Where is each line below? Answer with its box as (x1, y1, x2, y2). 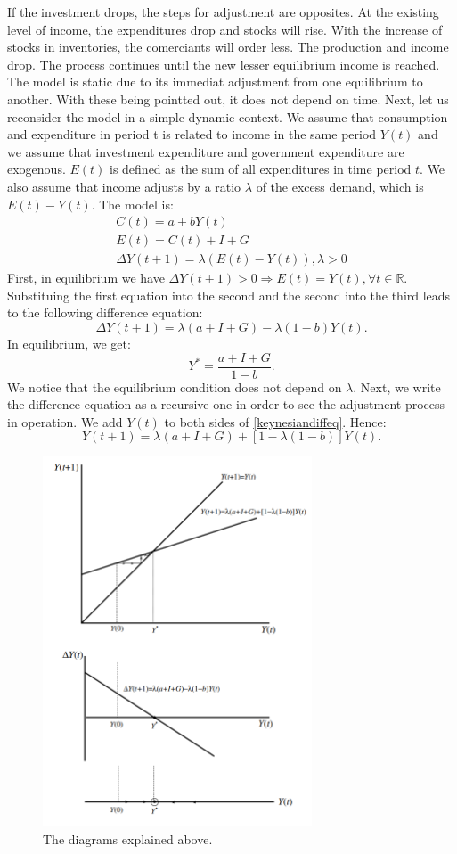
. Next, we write (353, 377, 441, 396)
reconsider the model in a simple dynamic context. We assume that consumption (7, 107, 448, 126)
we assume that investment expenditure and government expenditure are (7, 142, 404, 160)
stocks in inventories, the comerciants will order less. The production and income (7, 37, 449, 56)
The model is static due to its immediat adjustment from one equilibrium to (7, 72, 423, 91)
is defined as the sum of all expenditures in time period (110, 160, 412, 178)
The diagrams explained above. (43, 829, 213, 848)
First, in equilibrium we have (7, 268, 165, 287)
